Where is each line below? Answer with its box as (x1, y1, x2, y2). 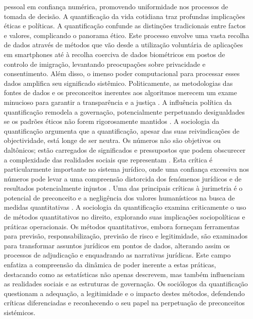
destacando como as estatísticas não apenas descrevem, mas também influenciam (4, 269, 245, 279)
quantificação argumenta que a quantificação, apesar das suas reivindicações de (4, 125, 239, 136)
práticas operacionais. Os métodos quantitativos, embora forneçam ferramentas (4, 221, 240, 231)
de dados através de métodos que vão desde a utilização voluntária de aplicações (4, 40, 243, 50)
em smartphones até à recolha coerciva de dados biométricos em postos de (4, 49, 225, 59)
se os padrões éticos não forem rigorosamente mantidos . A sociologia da (4, 116, 219, 126)
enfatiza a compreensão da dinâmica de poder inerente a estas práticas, (4, 259, 216, 270)
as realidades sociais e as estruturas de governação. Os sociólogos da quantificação (4, 279, 248, 289)
